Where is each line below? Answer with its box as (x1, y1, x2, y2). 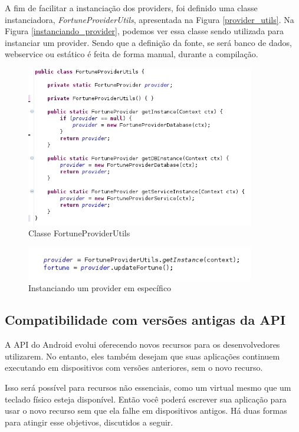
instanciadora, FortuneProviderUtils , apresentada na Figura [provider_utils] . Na (5, 13, 294, 25)
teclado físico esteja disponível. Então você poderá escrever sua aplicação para (5, 393, 287, 405)
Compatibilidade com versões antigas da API (5, 311, 286, 329)
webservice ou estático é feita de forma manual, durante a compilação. (5, 48, 258, 60)
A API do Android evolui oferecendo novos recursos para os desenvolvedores (5, 338, 280, 351)
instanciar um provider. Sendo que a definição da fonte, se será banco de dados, (5, 36, 292, 48)
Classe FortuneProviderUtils (28, 227, 130, 239)
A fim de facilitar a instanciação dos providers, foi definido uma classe (5, 2, 258, 14)
